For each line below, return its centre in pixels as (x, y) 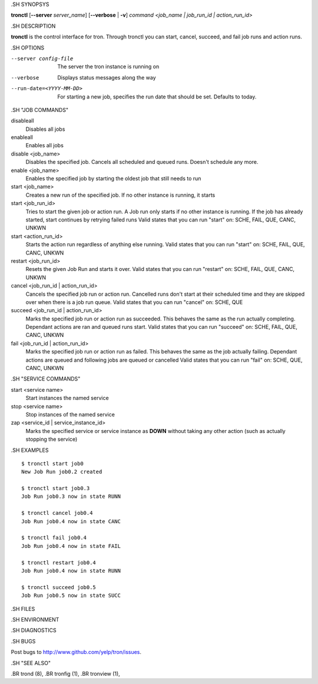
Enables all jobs (45, 146)
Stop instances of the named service (70, 414)
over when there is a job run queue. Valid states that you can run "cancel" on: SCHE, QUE (134, 302)
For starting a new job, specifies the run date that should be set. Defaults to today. (157, 97)
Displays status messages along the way (107, 77)
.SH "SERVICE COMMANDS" (46, 379)
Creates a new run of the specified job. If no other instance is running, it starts (120, 195)
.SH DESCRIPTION (33, 26)
